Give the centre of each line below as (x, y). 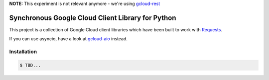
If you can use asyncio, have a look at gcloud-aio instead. (68, 39)
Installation (23, 52)
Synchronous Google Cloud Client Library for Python (93, 18)
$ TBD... (30, 65)
